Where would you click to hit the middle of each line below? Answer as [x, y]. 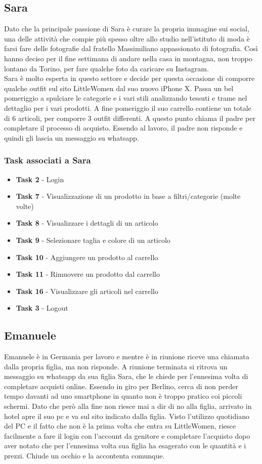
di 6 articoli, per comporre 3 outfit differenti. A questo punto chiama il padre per [130, 118]
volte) [25, 206]
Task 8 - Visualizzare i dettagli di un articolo [87, 223]
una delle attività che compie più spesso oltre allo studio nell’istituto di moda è [127, 38]
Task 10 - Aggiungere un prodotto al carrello [87, 257]
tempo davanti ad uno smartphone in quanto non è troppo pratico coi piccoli [123, 396]
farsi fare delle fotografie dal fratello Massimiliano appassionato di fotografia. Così [131, 48]
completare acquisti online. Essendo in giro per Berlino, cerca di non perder [121, 386]
